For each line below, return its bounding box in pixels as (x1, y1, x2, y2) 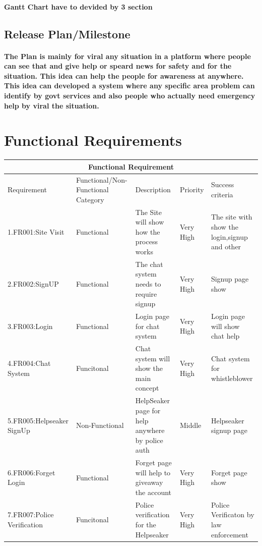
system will (135, 353, 170, 363)
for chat (135, 320, 160, 331)
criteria (211, 189, 233, 199)
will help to (135, 467, 171, 477)
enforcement (211, 529, 248, 539)
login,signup (211, 231, 248, 242)
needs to (135, 279, 161, 289)
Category (76, 194, 104, 204)
